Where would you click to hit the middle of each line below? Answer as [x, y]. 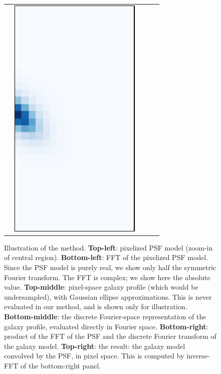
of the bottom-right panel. [61, 365]
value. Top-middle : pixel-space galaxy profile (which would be [101, 287]
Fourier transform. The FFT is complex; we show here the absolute [107, 277]
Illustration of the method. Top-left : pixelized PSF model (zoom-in [108, 247]
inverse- [198, 356]
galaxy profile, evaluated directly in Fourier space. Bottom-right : [106, 326]
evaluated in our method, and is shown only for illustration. [96, 306]
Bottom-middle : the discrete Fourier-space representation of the [105, 316]
